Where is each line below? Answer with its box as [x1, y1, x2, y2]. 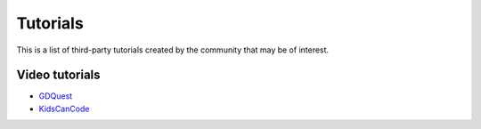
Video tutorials [16, 68, 102, 83]
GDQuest [38, 91, 73, 101]
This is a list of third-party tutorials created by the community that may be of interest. [16, 44, 330, 55]
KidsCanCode [38, 103, 90, 114]
